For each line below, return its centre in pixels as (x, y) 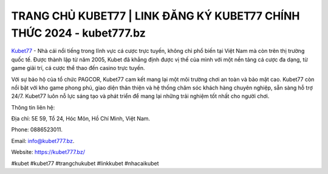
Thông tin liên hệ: (33, 107)
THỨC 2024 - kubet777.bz (78, 33)
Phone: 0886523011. (37, 130)
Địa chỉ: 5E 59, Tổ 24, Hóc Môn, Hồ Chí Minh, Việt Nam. (81, 119)
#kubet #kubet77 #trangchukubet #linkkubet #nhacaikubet (85, 163)
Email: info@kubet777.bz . (43, 141)
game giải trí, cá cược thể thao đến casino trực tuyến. (78, 68)
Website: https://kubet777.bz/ (48, 152)
